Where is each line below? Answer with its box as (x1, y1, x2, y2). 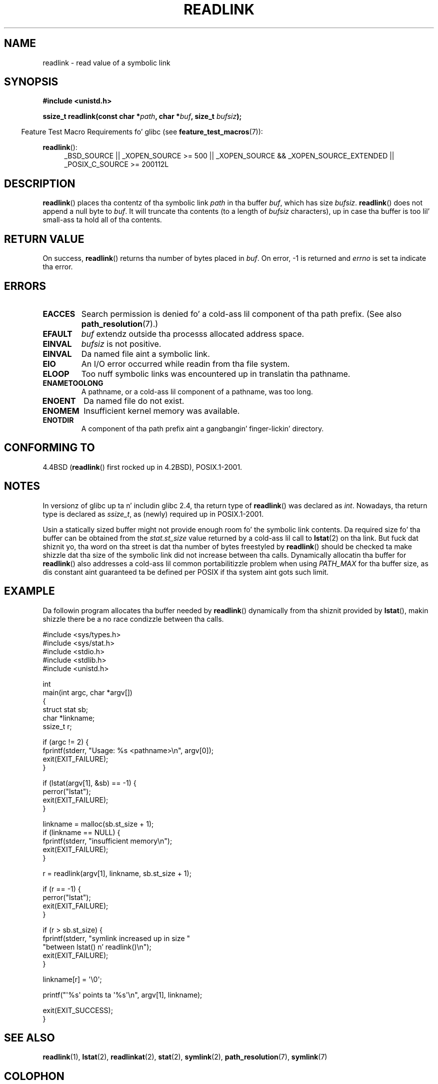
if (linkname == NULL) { (42, 828, 120, 837)
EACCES (42, 308, 75, 319)
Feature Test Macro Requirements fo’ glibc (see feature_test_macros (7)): (21, 127, 263, 136)
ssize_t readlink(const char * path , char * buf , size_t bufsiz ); (42, 112, 242, 121)
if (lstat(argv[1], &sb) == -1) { (42, 778, 136, 787)
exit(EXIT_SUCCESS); (42, 1006, 113, 1015)
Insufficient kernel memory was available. (83, 405, 240, 416)
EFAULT (42, 328, 72, 339)
